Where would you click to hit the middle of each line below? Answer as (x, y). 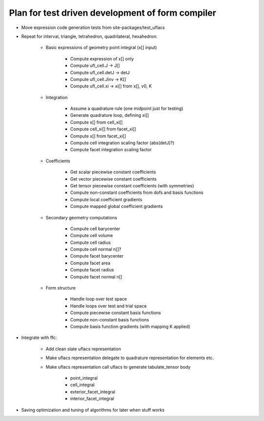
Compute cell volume (92, 236)
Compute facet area (90, 263)
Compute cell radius (90, 242)
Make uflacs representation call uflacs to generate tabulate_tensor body (118, 367)
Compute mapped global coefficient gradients (117, 207)
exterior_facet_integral (93, 392)
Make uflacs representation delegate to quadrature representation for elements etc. (130, 358)
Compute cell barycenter (95, 229)
